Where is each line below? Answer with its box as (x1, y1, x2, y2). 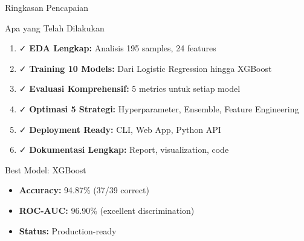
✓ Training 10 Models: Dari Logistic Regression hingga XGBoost (19, 62, 272, 74)
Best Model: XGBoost (5, 163, 86, 176)
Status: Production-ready (19, 224, 117, 237)
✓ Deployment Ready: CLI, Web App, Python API (19, 123, 221, 135)
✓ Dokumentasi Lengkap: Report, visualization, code (19, 143, 229, 156)
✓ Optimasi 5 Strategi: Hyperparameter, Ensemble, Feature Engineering (19, 102, 299, 115)
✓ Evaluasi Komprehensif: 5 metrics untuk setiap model (19, 82, 241, 95)
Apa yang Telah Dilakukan (5, 21, 105, 34)
